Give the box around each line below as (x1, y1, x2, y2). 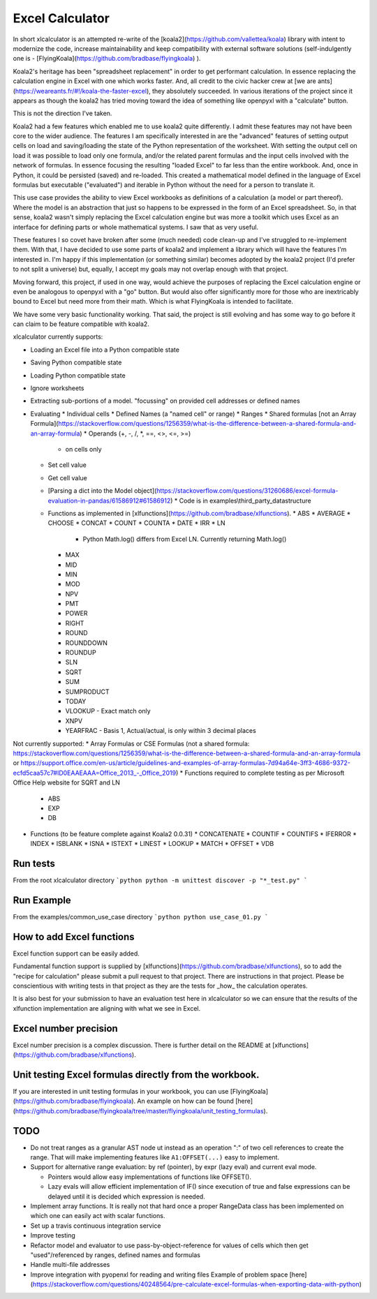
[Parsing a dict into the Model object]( (47, 487, 157, 495)
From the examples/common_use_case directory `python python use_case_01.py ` (13, 912, 269, 921)
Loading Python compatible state (30, 371, 126, 380)
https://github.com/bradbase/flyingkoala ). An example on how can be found (15, 1097, 234, 1106)
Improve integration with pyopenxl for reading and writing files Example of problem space (30, 1270, 288, 1279)
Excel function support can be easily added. (13, 949, 140, 958)
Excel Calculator (13, 10, 110, 26)
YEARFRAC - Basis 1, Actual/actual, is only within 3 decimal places (65, 727, 256, 735)
